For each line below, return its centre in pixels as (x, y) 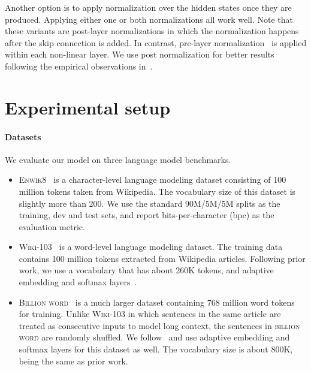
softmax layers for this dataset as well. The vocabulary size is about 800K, (156, 349)
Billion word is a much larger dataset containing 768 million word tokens (157, 302)
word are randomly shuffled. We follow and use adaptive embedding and (154, 337)
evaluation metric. (52, 226)
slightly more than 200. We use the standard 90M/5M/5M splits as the (150, 203)
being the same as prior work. (73, 361)
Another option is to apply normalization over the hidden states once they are (148, 7)
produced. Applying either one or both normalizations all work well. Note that (149, 19)
